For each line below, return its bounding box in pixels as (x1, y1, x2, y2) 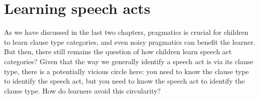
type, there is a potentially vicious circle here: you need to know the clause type (4, 66, 249, 76)
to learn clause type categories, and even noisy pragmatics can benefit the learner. (4, 36, 255, 47)
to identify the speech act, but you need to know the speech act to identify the (4, 76, 245, 86)
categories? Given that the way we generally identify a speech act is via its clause (4, 56, 253, 66)
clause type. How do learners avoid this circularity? (4, 85, 161, 96)
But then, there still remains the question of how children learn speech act (4, 46, 232, 57)
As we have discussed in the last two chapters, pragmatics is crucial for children (4, 27, 248, 37)
